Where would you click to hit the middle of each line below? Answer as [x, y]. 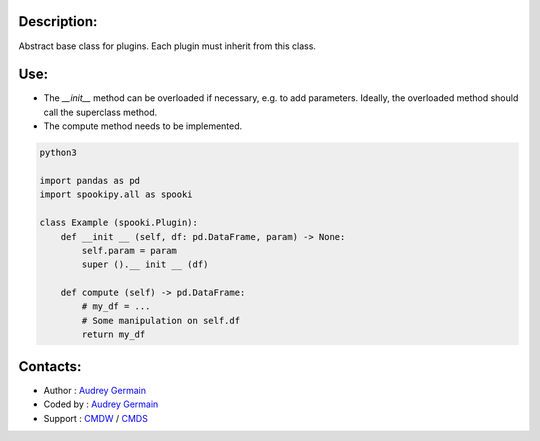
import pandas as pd [89, 180]
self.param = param [129, 250]
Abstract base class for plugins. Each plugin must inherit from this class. [167, 46]
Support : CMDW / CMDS [96, 418]
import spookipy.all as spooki [116, 194]
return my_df [113, 334]
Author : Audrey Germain [95, 390]
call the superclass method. [100, 112]
